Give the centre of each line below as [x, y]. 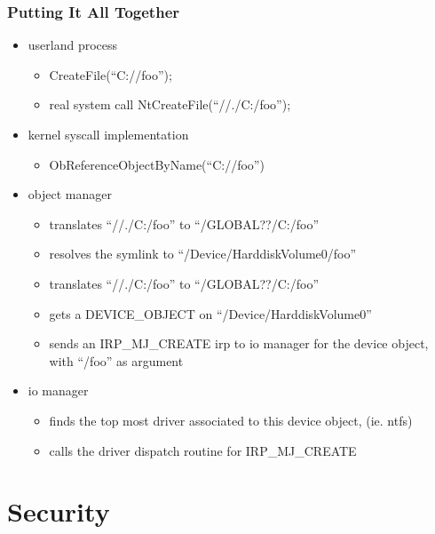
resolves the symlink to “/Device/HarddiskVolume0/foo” [203, 254]
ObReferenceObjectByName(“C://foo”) [157, 164]
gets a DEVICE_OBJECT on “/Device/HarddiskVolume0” [210, 313]
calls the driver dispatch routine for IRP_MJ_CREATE [203, 450]
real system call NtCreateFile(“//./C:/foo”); [170, 104]
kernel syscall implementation [108, 134]
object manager [70, 194]
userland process [73, 45]
